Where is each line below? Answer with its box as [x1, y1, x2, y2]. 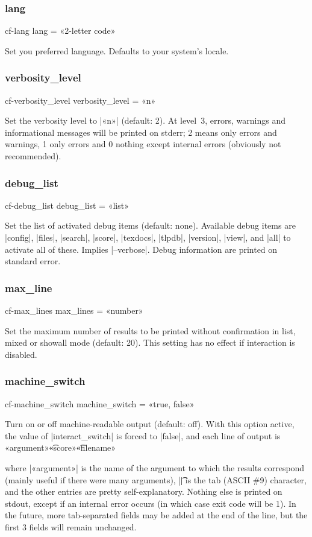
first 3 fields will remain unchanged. [5, 520, 137, 533]
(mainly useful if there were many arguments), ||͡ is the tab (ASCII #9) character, [5, 473, 307, 486]
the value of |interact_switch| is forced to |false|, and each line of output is [5, 429, 281, 442]
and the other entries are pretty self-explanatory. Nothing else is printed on [5, 485, 282, 498]
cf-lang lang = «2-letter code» [5, 24, 116, 37]
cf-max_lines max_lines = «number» [5, 304, 143, 316]
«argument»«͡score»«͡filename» [5, 441, 116, 454]
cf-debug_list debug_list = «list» [5, 199, 129, 211]
